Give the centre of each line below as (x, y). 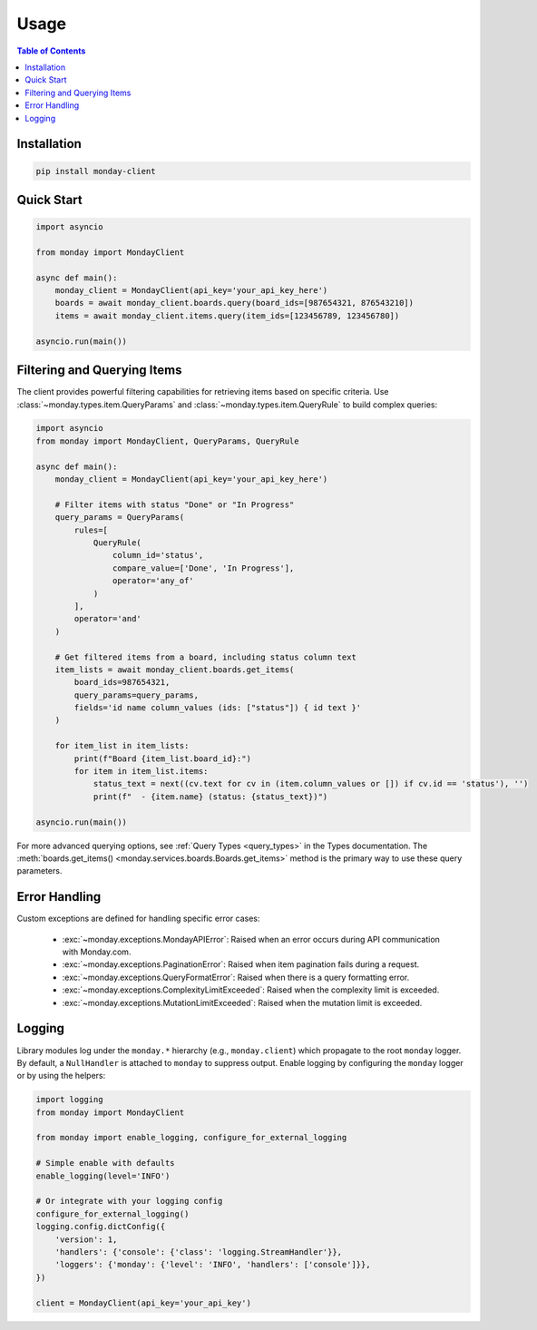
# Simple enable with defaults (106, 1163)
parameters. (39, 871)
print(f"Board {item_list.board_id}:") (162, 758)
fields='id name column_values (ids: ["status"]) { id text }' (218, 708)
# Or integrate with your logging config (129, 1201)
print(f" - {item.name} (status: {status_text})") (210, 797)
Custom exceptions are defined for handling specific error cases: (138, 919)
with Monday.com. (97, 952)
